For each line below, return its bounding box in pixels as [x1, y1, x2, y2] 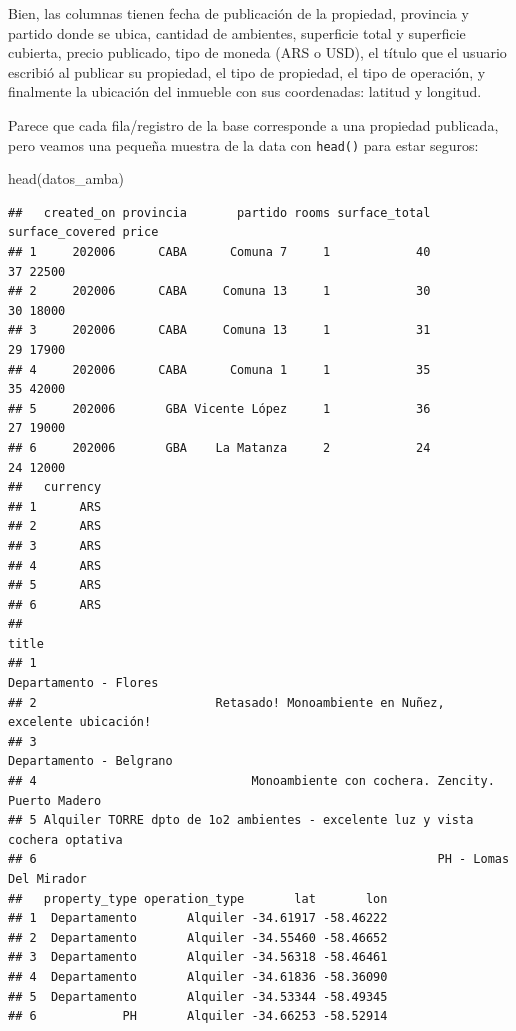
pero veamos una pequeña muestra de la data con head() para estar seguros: [8, 134, 479, 155]
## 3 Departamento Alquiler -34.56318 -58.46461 [8, 950, 388, 965]
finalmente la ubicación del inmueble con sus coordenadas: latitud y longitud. [8, 81, 482, 102]
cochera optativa [8, 832, 123, 847]
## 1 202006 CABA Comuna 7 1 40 [8, 245, 431, 259]
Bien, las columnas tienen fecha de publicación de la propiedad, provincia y [8, 3, 469, 23]
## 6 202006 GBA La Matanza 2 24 [8, 440, 431, 455]
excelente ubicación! [8, 715, 152, 730]
